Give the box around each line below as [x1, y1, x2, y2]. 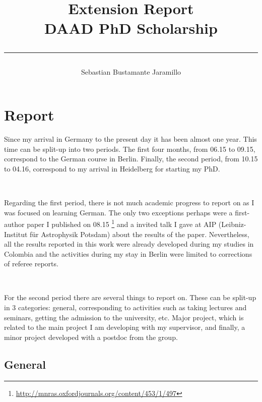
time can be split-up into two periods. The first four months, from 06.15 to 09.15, [4, 143, 255, 154]
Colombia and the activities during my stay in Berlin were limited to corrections [4, 248, 252, 259]
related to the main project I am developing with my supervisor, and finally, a [4, 322, 245, 332]
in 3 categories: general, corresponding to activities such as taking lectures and [4, 302, 247, 313]
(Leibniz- [218, 218, 246, 229]
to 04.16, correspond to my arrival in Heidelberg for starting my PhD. [4, 163, 220, 174]
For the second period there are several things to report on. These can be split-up [4, 292, 256, 303]
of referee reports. [4, 258, 58, 269]
